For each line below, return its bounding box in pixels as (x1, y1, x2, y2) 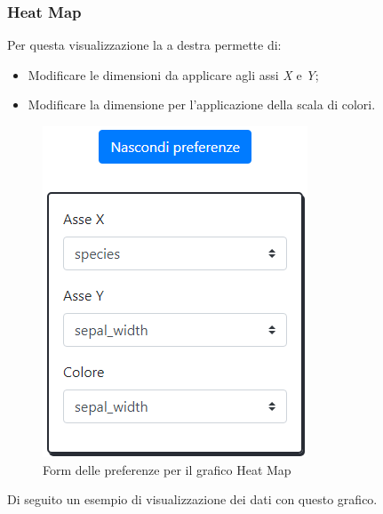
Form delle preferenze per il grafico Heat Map (43, 460, 291, 478)
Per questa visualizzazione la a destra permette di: (7, 36, 282, 54)
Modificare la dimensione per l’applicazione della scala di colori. (28, 95, 376, 114)
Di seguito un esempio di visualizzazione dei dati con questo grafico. (7, 490, 378, 509)
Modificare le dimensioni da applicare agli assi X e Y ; (28, 65, 319, 84)
